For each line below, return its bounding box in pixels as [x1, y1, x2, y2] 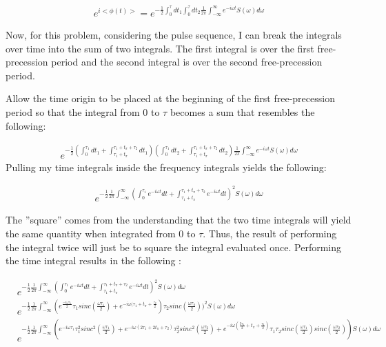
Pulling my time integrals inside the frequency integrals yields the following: [6, 159, 327, 174]
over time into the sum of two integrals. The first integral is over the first [6, 41, 314, 55]
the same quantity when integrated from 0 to [6, 226, 196, 241]
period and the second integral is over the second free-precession [51, 54, 323, 69]
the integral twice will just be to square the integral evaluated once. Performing [6, 239, 342, 254]
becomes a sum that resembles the [170, 105, 315, 119]
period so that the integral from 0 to [6, 105, 160, 119]
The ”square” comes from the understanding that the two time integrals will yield [6, 212, 352, 227]
